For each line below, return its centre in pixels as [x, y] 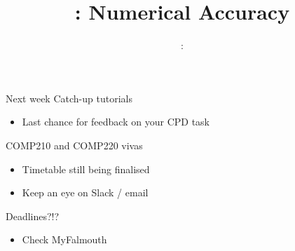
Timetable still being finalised [86, 169]
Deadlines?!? [33, 216]
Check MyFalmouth [64, 239]
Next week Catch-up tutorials [69, 98]
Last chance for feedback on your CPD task [116, 122]
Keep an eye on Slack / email [85, 192]
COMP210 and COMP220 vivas [74, 145]
